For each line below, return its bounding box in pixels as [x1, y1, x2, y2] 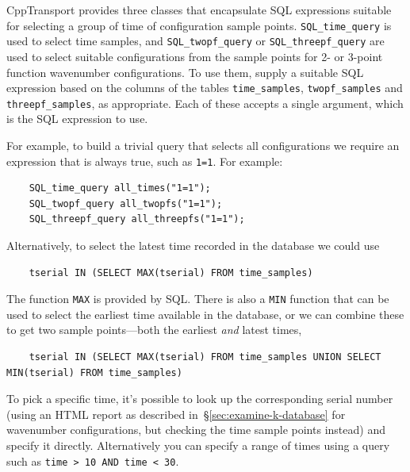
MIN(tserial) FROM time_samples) [6, 366, 182, 378]
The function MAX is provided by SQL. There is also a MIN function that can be [6, 290, 389, 307]
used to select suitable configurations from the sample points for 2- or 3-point [6, 48, 383, 64]
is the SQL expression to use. [6, 110, 148, 127]
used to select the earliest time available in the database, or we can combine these [6, 305, 404, 322]
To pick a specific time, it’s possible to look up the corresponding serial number [6, 390, 393, 407]
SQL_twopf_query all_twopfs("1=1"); [29, 198, 223, 209]
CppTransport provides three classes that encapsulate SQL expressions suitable [6, 2, 392, 17]
